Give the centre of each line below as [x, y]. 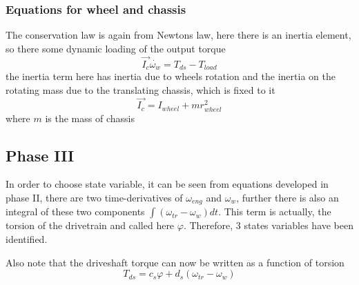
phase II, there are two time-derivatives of [94, 198]
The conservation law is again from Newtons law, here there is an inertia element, [178, 35]
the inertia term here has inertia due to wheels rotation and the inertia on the [171, 76]
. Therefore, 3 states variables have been [269, 225]
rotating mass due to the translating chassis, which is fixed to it [140, 89]
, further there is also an [288, 198]
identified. [27, 239]
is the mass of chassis [90, 118]
